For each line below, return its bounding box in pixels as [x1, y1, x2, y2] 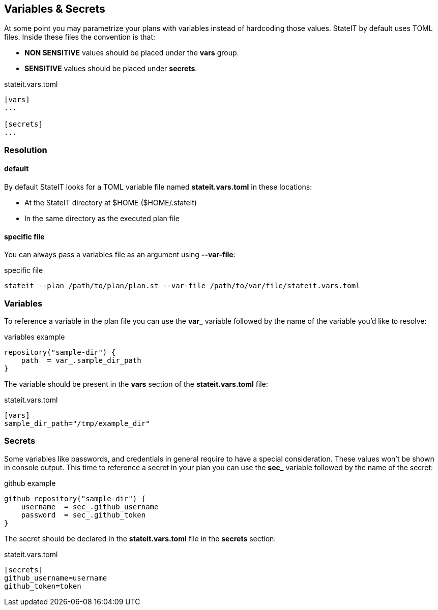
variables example [4, 332, 65, 341]
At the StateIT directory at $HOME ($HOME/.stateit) [24, 198, 197, 207]
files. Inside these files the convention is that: [4, 33, 156, 42]
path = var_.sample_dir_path [21, 356, 141, 364]
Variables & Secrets [4, 3, 105, 15]
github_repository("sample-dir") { [4, 494, 146, 503]
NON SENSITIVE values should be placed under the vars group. [24, 48, 239, 57]
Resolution [4, 144, 47, 155]
